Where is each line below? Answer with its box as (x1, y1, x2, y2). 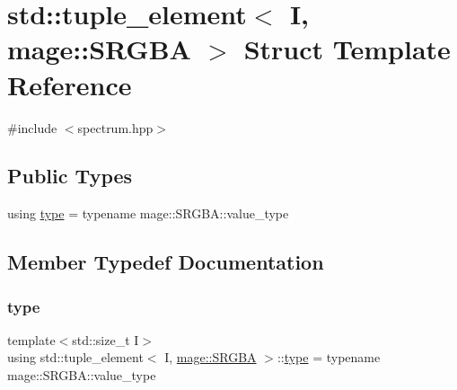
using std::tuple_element (7, 348, 144, 367)
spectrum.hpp (77, 118, 154, 137)
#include (7, 118, 57, 137)
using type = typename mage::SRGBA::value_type (7, 204, 289, 223)
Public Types (7, 162, 133, 190)
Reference (7, 66, 132, 102)
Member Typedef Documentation (7, 248, 324, 276)
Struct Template (243, 31, 451, 67)
